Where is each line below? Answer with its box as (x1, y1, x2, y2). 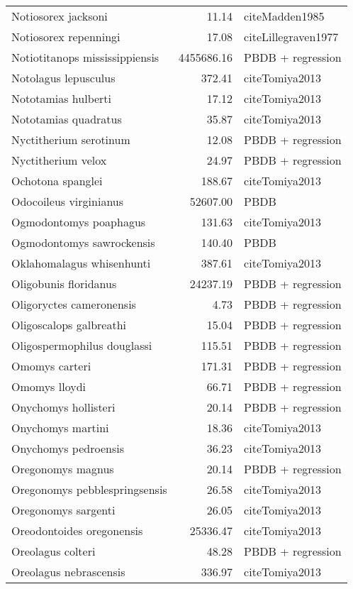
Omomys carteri (11, 358, 91, 374)
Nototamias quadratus (11, 111, 122, 127)
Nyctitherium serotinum (11, 131, 130, 148)
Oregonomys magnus (11, 461, 114, 477)
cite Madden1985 (244, 8, 325, 24)
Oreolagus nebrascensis (11, 563, 125, 580)
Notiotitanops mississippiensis (11, 49, 159, 65)
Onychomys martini (11, 419, 109, 436)
